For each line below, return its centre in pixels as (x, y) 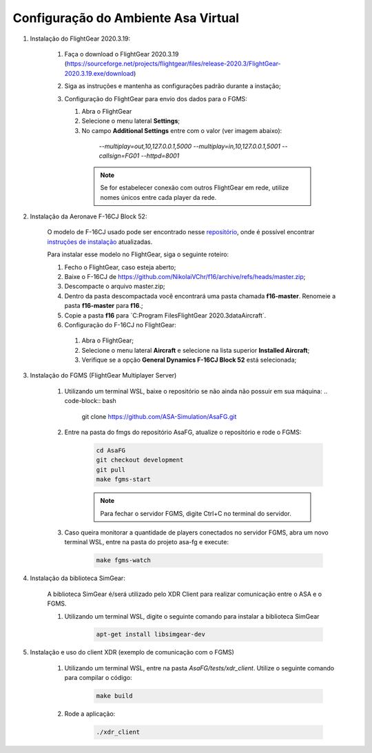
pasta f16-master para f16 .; (104, 306)
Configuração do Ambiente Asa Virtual (126, 18)
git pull (111, 470)
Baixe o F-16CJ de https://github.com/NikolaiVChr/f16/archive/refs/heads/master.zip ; (185, 276)
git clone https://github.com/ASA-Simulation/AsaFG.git (159, 416)
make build (114, 696)
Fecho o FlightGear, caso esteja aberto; (120, 267)
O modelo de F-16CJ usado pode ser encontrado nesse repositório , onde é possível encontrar (181, 232)
